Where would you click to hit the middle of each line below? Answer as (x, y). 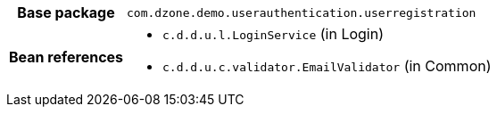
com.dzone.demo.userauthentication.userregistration (302, 12)
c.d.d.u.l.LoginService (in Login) (273, 34)
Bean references (66, 57)
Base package (66, 12)
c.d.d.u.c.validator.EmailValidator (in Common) (327, 66)
